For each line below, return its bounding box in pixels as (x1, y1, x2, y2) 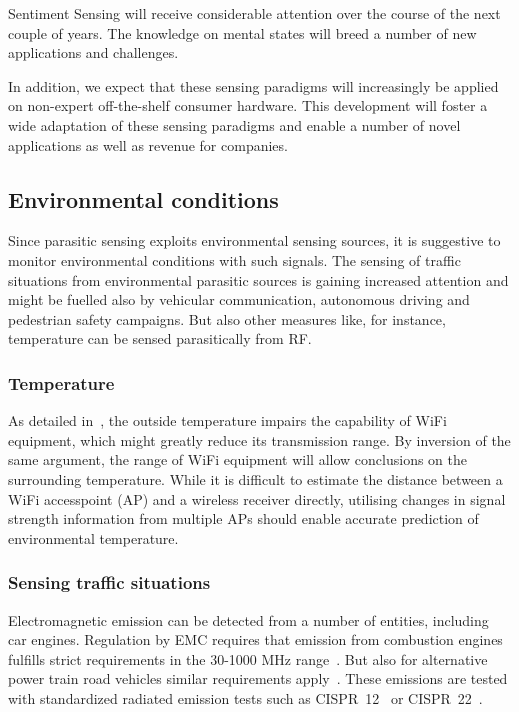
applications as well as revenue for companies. (8, 134, 288, 155)
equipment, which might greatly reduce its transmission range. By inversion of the (8, 429, 511, 450)
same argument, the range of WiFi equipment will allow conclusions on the (8, 449, 467, 470)
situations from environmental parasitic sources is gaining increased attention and (8, 269, 509, 290)
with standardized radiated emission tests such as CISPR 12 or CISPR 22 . (8, 687, 483, 708)
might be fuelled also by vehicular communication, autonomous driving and (8, 289, 470, 310)
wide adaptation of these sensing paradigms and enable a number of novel (8, 114, 461, 135)
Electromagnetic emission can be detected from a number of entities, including (8, 609, 489, 630)
